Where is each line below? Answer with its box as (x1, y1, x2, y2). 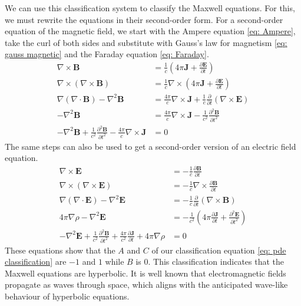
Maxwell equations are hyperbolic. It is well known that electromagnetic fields (5, 266, 286, 279)
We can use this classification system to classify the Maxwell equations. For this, (5, 2, 295, 14)
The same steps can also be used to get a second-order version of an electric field (5, 140, 296, 152)
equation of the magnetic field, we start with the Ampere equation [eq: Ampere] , (5, 25, 296, 37)
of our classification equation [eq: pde (151, 244, 286, 256)
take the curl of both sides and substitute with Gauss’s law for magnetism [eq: (5, 36, 287, 48)
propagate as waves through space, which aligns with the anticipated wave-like (5, 278, 288, 291)
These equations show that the (5, 244, 115, 256)
